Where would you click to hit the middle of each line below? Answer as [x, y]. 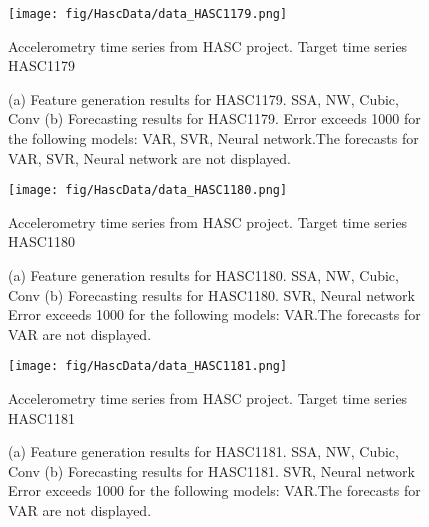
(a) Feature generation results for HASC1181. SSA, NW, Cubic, [203, 451]
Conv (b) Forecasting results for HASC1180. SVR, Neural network [211, 294]
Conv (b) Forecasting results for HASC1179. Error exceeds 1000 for [214, 118]
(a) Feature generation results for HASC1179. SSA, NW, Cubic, [203, 98]
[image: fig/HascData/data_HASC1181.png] [148, 366]
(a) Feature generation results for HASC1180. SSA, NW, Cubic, [203, 275]
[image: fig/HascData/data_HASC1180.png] [148, 190]
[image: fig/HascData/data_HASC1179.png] [148, 14]
